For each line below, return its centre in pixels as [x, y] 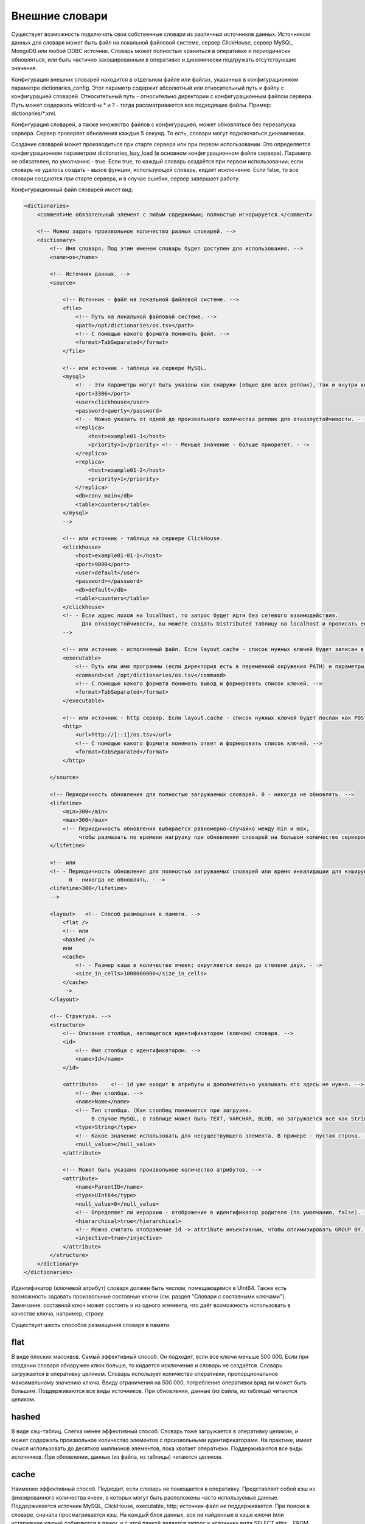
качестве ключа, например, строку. [58, 1314]
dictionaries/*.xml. [34, 113]
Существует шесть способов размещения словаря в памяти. [91, 1325]
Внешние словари [59, 16]
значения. [24, 68]
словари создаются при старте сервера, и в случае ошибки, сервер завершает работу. [126, 178]
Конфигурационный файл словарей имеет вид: [72, 190]
